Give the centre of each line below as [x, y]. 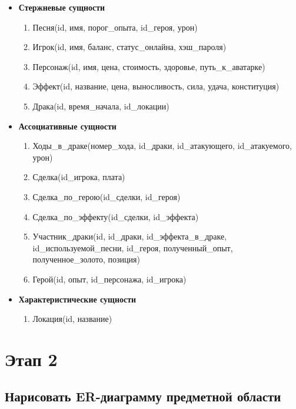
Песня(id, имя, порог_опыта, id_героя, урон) [115, 27]
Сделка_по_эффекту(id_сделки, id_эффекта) [116, 216]
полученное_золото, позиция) [86, 259]
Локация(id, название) [72, 319]
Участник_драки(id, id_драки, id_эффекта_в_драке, [130, 236]
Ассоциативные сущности [67, 126]
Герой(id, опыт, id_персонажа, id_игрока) [109, 279]
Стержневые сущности [62, 7]
